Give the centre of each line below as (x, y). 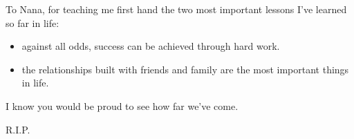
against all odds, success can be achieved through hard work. (151, 46)
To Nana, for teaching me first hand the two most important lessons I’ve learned (176, 9)
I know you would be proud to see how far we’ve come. (122, 105)
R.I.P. (18, 129)
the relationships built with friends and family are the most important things (185, 69)
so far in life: (32, 22)
